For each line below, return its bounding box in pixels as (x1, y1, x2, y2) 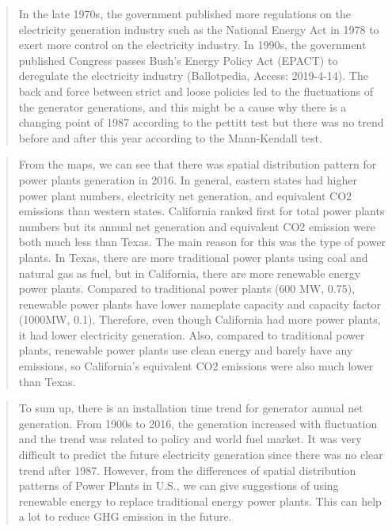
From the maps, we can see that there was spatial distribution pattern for (18, 156, 377, 173)
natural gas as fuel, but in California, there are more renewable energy (18, 264, 361, 281)
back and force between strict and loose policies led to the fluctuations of (18, 82, 373, 99)
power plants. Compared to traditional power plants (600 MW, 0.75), (18, 280, 356, 297)
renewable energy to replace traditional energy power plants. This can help (18, 492, 382, 509)
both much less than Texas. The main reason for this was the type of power (18, 233, 386, 250)
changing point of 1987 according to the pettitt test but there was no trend (18, 114, 384, 131)
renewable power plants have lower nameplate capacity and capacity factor (18, 295, 381, 312)
